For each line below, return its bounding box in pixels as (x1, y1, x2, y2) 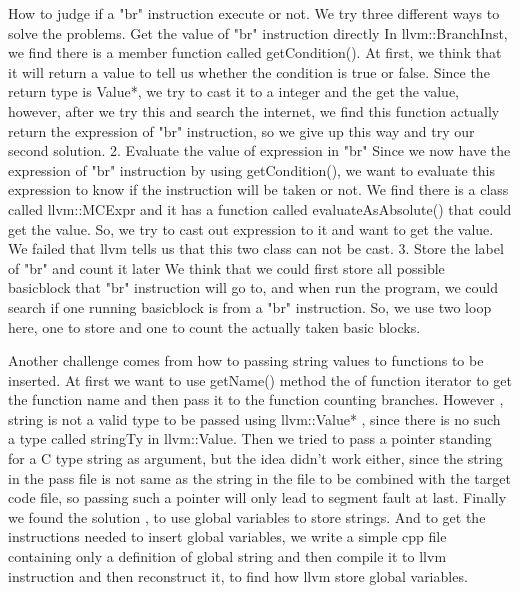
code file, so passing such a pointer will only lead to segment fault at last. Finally (8, 487, 507, 508)
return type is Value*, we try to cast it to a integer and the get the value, (8, 81, 459, 102)
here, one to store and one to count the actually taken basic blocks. (8, 316, 421, 337)
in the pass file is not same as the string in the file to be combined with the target (8, 467, 511, 488)
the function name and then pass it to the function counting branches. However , (8, 389, 504, 410)
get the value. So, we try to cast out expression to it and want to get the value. (8, 218, 494, 239)
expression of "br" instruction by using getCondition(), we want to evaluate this (8, 159, 496, 180)
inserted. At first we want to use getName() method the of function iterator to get (8, 369, 512, 390)
